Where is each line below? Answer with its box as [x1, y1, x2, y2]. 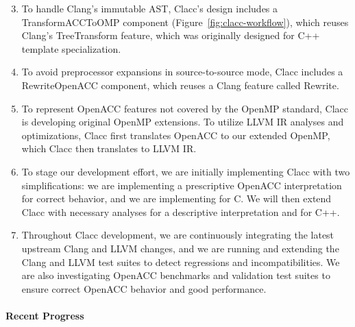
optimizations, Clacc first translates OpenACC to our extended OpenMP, [21, 128, 330, 142]
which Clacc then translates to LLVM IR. [21, 141, 197, 156]
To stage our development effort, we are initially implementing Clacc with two [21, 164, 350, 178]
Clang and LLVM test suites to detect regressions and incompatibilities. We [21, 254, 340, 269]
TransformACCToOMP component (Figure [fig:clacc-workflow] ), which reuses [21, 14, 349, 29]
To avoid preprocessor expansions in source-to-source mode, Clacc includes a [21, 64, 343, 79]
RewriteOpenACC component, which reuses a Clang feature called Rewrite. [21, 77, 339, 92]
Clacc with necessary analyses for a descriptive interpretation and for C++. [21, 204, 340, 219]
